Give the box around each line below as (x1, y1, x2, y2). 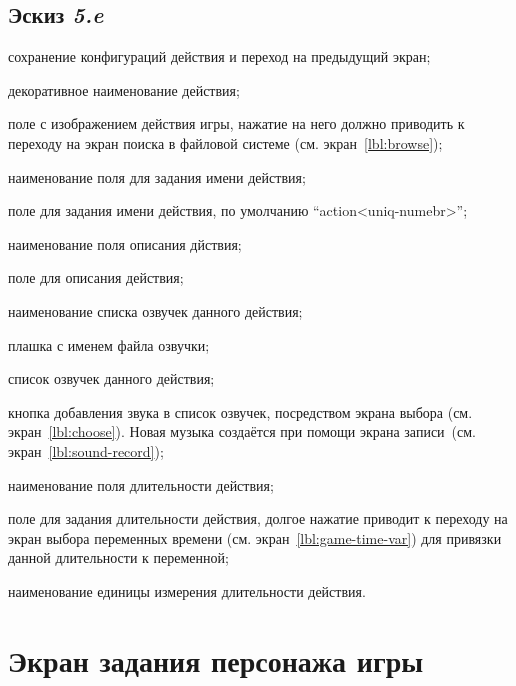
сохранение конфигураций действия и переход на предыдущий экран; (8, 46, 431, 67)
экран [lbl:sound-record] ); (8, 440, 164, 461)
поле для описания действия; (8, 267, 184, 288)
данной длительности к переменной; (8, 547, 229, 568)
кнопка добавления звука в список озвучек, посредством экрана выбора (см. (8, 401, 473, 422)
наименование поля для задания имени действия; (8, 166, 306, 187)
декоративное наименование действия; (8, 79, 240, 100)
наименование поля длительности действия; (8, 474, 274, 495)
